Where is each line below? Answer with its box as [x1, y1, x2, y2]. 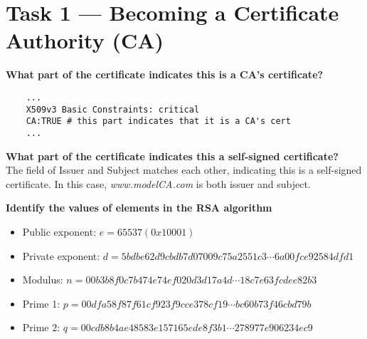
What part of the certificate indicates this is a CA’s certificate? [6, 67, 324, 82]
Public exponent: [22, 224, 97, 239]
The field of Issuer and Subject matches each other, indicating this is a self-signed [6, 162, 362, 177]
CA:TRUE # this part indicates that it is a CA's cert [26, 116, 291, 127]
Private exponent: [22, 248, 100, 263]
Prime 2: [22, 320, 60, 335]
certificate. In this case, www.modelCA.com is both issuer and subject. [6, 176, 311, 191]
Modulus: [22, 272, 63, 287]
